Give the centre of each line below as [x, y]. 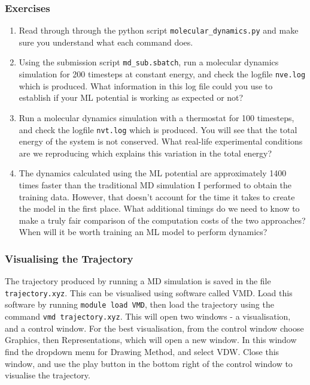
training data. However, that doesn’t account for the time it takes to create [157, 196]
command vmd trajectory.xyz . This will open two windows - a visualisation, [148, 316]
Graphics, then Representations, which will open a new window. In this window [151, 340]
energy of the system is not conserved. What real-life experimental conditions [161, 141]
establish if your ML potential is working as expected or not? [131, 97]
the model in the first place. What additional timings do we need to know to [159, 208]
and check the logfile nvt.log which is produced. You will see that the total [158, 129]
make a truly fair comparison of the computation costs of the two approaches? [162, 220]
